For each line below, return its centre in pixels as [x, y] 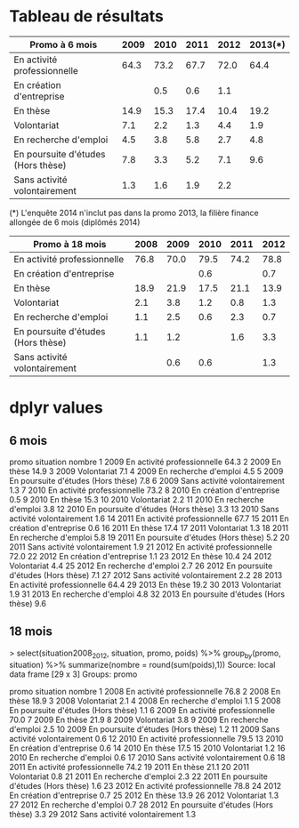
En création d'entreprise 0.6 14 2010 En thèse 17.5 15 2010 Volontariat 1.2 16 [147, 748]
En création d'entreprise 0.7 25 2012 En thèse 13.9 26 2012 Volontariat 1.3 [144, 795]
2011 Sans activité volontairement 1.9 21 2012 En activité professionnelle [141, 547]
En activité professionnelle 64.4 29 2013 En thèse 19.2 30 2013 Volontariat [145, 584]
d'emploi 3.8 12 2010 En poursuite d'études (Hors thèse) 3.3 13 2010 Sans [144, 509]
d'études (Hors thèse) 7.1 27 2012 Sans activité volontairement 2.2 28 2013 [146, 575]
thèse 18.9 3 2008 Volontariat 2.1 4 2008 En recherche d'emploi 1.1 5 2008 [145, 701]
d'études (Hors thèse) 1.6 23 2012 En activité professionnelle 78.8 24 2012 [145, 785]
